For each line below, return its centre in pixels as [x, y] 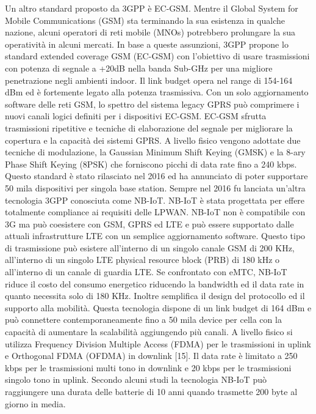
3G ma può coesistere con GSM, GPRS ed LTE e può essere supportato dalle [149, 224]
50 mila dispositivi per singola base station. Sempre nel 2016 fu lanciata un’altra [155, 187]
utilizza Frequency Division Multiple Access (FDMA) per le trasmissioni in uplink [158, 343]
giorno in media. [35, 403]
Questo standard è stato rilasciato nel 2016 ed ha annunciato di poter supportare [156, 176]
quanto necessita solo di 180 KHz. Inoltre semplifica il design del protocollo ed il [155, 296]
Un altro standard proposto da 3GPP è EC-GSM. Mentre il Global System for [152, 8]
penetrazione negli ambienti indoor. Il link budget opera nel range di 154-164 [149, 80]
